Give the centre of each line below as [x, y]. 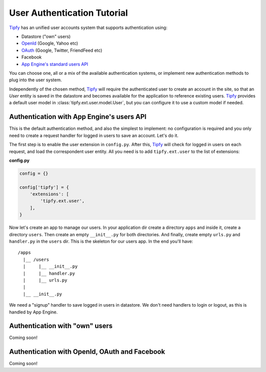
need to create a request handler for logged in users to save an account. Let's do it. [94, 135]
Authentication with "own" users [61, 326]
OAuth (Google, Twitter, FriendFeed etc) [62, 50]
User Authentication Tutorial [68, 13]
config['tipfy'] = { [44, 187]
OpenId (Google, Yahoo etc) [50, 43]
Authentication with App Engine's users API [78, 117]
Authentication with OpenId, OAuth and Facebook [87, 352]
